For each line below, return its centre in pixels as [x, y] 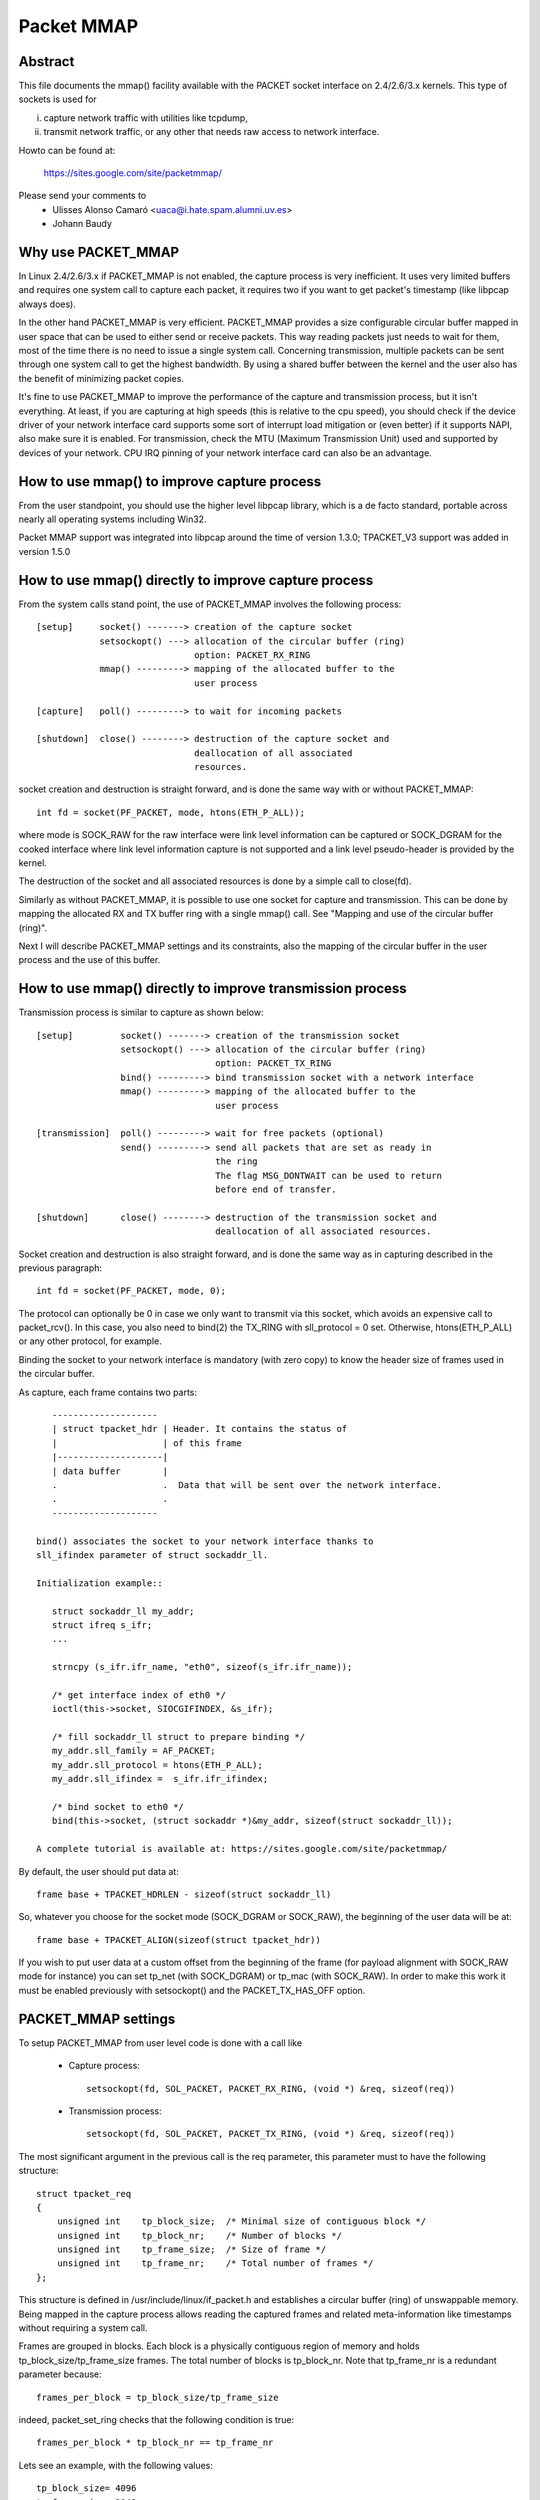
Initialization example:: [100, 1583]
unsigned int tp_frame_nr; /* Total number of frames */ [215, 2263]
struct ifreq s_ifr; [102, 1624]
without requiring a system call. [83, 2328]
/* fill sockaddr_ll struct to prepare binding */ [178, 1737]
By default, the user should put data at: [98, 1871]
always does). [47, 304]
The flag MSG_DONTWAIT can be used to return [329, 1175]
